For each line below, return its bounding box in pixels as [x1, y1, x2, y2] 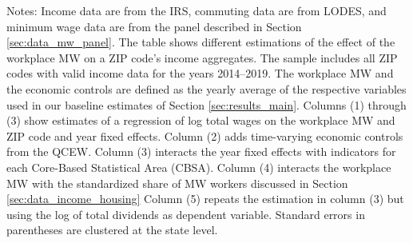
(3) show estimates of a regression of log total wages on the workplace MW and [6, 112, 395, 129]
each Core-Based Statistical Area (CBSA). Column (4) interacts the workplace [6, 158, 391, 175]
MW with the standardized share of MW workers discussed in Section [6, 174, 348, 191]
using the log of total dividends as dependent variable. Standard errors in [6, 205, 365, 222]
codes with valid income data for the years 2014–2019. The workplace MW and [6, 65, 394, 82]
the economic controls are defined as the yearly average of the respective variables [6, 80, 407, 97]
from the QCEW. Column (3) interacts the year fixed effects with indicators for [6, 143, 396, 160]
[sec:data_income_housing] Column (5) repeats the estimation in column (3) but [6, 190, 404, 207]
